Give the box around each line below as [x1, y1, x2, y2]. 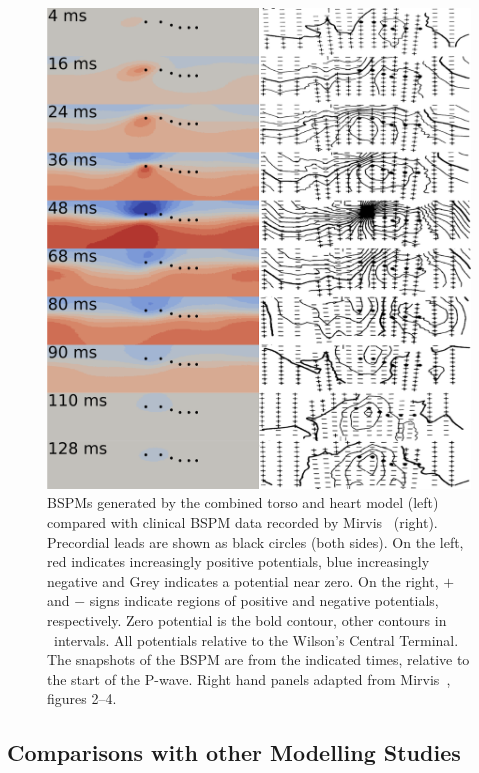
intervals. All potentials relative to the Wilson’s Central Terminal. [53, 629, 459, 650]
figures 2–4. [47, 688, 117, 709]
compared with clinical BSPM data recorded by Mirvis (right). [47, 512, 438, 532]
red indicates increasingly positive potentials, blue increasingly [47, 551, 430, 572]
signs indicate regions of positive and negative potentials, [89, 590, 439, 611]
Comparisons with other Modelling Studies [7, 737, 461, 768]
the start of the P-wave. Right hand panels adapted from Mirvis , [47, 668, 451, 689]
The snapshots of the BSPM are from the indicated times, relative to [47, 649, 470, 670]
